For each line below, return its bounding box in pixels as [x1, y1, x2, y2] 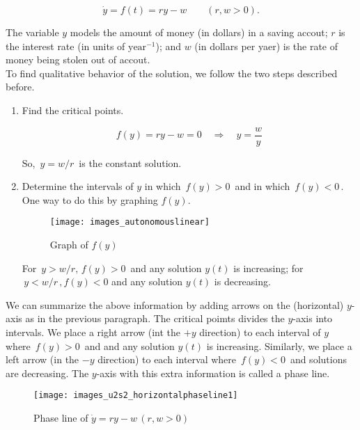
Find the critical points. [22, 102, 124, 117]
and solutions [290, 352, 347, 367]
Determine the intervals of [22, 179, 134, 193]
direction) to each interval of [199, 325, 321, 340]
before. [6, 79, 35, 94]
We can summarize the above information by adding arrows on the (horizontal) [6, 297, 344, 312]
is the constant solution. [79, 155, 182, 170]
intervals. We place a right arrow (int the [6, 325, 181, 340]
